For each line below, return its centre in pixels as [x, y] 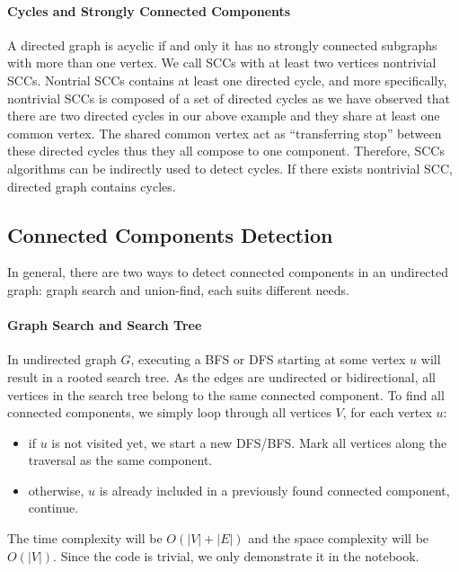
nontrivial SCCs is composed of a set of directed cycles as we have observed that [229, 98]
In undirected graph [62, 359]
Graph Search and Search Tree [105, 325]
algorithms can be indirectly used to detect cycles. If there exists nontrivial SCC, [230, 168]
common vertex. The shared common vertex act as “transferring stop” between [225, 133]
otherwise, [56, 490]
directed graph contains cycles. [92, 186]
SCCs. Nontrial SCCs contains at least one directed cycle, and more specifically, [227, 80]
